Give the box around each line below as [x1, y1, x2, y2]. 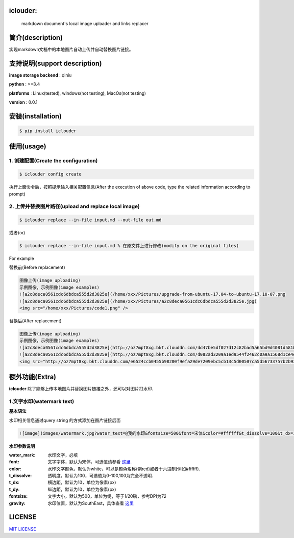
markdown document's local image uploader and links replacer [21, 21, 149, 27]
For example [9, 255, 34, 261]
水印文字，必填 [48, 452, 78, 458]
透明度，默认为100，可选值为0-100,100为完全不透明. [48, 473, 153, 479]
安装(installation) [9, 112, 62, 120]
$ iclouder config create [19, 171, 82, 177]
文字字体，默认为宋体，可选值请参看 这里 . [48, 459, 132, 465]
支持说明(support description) [9, 59, 102, 67]
